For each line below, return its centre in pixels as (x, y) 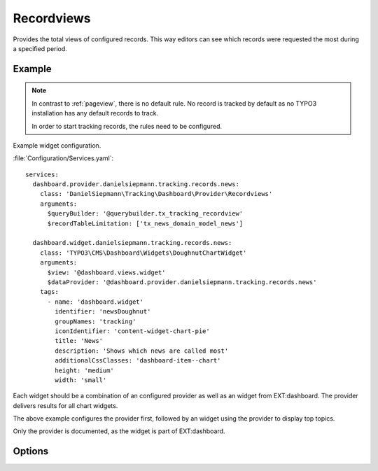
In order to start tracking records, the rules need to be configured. (127, 126)
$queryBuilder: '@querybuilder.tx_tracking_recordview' (145, 214)
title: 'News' (79, 341)
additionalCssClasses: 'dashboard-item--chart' (138, 361)
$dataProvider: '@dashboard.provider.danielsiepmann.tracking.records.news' (182, 282)
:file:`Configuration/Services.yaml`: (63, 158)
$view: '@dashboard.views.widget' (106, 272)
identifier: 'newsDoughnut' (103, 312)
